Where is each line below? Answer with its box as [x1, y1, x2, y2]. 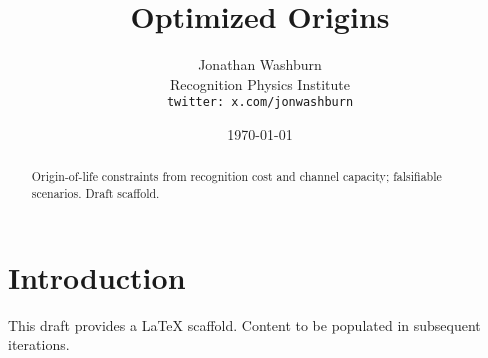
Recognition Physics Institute [170, 73, 350, 94]
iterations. [8, 334, 70, 355]
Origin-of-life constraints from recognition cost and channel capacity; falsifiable [31, 168, 442, 185]
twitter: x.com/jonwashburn [166, 95, 354, 110]
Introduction [8, 256, 186, 297]
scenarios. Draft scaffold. [31, 185, 160, 202]
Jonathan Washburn [198, 54, 322, 75]
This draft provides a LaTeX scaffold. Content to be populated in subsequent [8, 314, 481, 335]
